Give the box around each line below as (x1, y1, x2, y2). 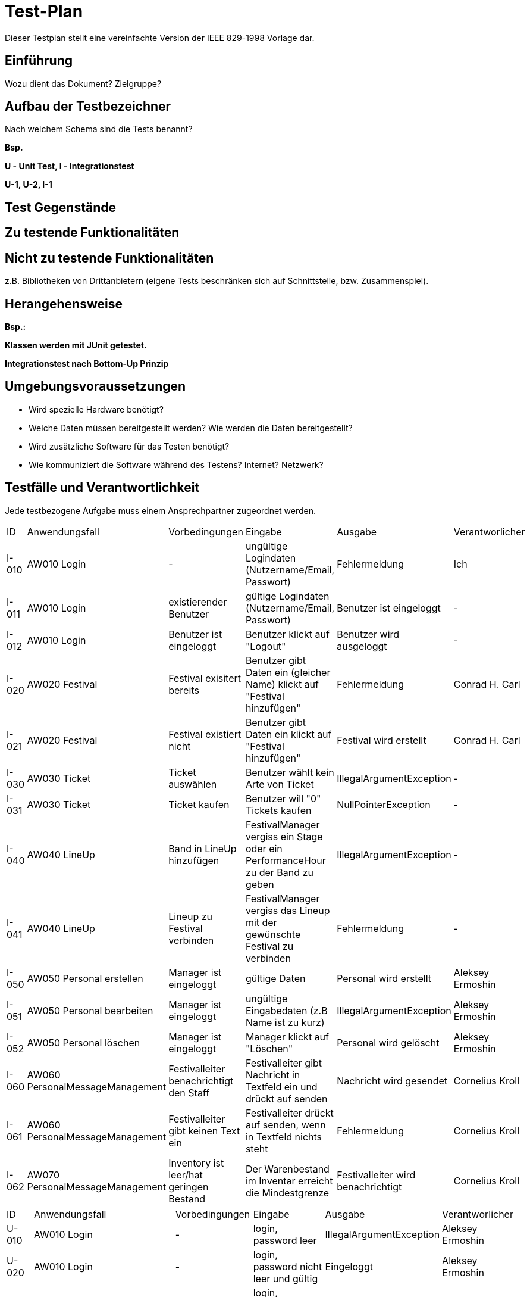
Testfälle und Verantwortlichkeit (5, 480, 200, 495)
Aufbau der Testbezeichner (5, 99, 171, 114)
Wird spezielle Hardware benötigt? (29, 404, 164, 414)
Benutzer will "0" (245, 792, 321, 805)
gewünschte (245, 928, 301, 940)
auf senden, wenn (245, 1118, 326, 1131)
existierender (168, 596, 227, 608)
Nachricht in (245, 1068, 300, 1081)
